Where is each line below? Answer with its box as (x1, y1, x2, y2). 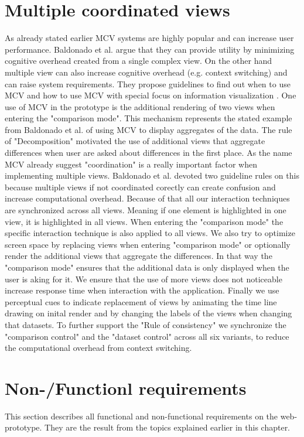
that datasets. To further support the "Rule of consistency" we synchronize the (5, 318, 286, 330)
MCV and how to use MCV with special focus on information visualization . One (5, 89, 296, 101)
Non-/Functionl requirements (5, 375, 247, 400)
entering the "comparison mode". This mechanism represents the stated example (5, 112, 292, 124)
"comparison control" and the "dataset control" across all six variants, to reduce (5, 330, 289, 342)
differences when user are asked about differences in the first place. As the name (5, 146, 292, 159)
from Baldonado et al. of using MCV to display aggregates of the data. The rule (5, 123, 292, 135)
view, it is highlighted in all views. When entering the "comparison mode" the (5, 215, 283, 227)
